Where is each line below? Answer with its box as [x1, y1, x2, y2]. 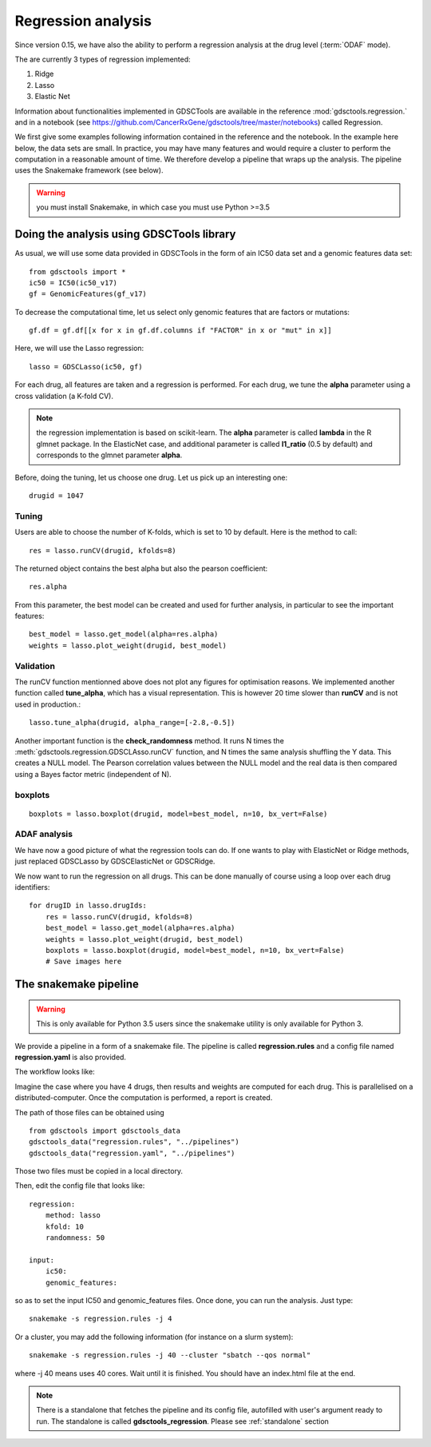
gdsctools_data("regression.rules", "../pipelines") [29, 1138, 239, 1146]
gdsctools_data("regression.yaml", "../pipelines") [29, 1148, 235, 1158]
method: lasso [45, 1211, 101, 1220]
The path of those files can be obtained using [14, 1107, 165, 1117]
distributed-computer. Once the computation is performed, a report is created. [14, 1093, 273, 1102]
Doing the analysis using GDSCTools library [14, 228, 236, 241]
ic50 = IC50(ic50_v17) [29, 278, 118, 287]
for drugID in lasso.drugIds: [29, 901, 148, 911]
